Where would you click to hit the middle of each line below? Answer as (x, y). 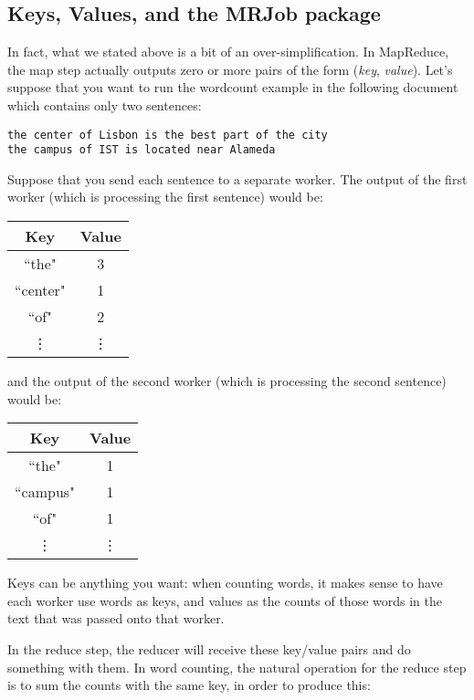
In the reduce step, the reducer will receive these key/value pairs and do (209, 649)
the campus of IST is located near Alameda (142, 150)
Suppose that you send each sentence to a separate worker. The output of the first (237, 178)
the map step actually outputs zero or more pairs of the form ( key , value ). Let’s (230, 69)
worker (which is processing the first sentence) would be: (165, 197)
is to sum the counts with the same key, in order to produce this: (189, 685)
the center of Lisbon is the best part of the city (168, 135)
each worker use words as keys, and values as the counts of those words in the (225, 600)
